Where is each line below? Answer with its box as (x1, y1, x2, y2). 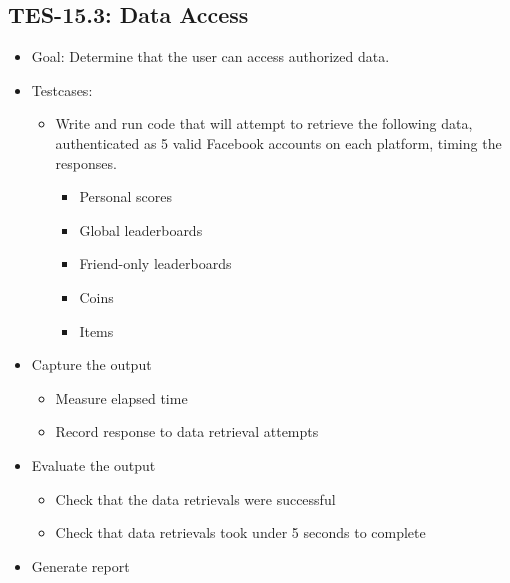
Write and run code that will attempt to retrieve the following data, (55, 113, 473, 134)
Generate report (31, 555, 130, 576)
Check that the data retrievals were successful (55, 488, 336, 509)
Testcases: (31, 79, 93, 100)
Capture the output (31, 354, 152, 375)
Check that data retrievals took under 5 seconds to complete (55, 522, 426, 543)
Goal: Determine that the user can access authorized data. (31, 46, 390, 67)
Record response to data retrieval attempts (55, 421, 319, 442)
